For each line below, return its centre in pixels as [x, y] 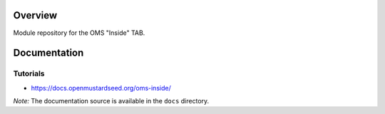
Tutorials [29, 73]
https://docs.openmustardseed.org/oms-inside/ [101, 88]
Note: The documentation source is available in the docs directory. [111, 101]
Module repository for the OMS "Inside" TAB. [79, 33]
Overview [35, 15]
